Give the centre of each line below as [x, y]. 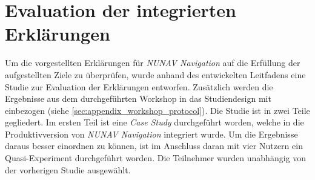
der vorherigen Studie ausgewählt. [68, 169]
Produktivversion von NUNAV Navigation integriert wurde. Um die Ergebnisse [151, 134]
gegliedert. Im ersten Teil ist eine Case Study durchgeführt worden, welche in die [154, 122]
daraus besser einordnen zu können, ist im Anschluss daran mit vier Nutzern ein [154, 146]
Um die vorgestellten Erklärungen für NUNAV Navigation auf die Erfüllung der [153, 63]
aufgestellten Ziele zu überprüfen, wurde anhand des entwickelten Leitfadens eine [155, 74]
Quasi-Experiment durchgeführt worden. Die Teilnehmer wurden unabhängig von [156, 158]
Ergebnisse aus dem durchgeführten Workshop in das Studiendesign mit [138, 98]
